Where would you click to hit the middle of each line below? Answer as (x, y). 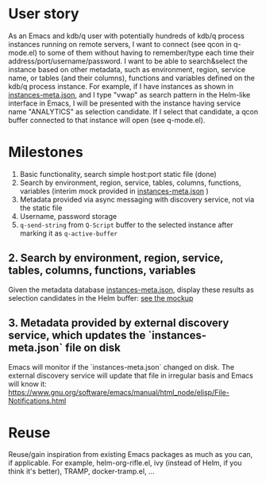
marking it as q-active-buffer (68, 233)
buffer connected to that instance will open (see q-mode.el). (107, 120)
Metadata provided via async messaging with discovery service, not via (137, 199)
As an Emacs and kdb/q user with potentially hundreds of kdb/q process (126, 36)
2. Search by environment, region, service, (116, 258)
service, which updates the (77, 335)
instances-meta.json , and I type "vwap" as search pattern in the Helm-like (129, 94)
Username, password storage (68, 216)
